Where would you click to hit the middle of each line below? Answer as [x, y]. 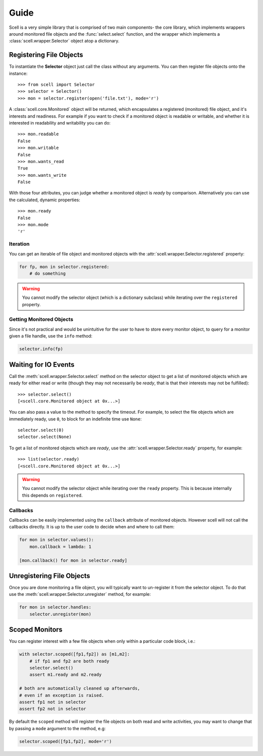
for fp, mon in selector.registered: [64, 267]
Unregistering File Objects [49, 576]
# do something [47, 273]
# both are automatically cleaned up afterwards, [80, 688]
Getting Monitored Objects [41, 319]
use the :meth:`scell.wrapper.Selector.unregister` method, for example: [80, 594]
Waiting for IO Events [42, 365]
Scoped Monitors [36, 630]
